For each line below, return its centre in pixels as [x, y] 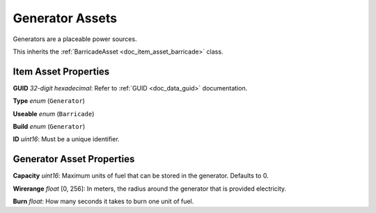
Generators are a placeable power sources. [75, 39]
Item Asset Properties [61, 71]
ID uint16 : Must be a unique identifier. [66, 139]
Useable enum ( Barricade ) [54, 113]
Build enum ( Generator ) [49, 127]
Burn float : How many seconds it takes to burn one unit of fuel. [103, 201]
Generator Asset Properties [74, 159]
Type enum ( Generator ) [49, 101]
